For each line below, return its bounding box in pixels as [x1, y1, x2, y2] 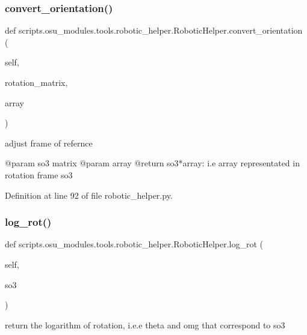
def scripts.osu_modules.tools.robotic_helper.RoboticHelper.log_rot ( [5, 238, 264, 250]
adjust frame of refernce [5, 136, 93, 149]
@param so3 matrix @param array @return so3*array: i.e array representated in [5, 157, 300, 169]
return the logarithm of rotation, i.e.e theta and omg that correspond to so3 [5, 318, 285, 331]
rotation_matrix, [5, 76, 68, 88]
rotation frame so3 [5, 168, 73, 181]
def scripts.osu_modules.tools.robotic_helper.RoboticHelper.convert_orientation [5, 24, 303, 37]
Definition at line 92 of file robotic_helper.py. [5, 189, 173, 201]
